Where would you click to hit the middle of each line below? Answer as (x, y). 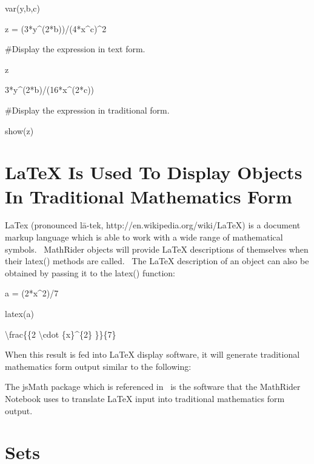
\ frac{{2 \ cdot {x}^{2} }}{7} (61, 334)
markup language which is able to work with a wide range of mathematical (144, 237)
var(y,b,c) (23, 8)
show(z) (19, 130)
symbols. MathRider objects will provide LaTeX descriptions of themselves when (157, 249)
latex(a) (19, 314)
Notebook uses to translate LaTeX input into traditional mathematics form (145, 398)
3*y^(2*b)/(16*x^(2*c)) (50, 90)
